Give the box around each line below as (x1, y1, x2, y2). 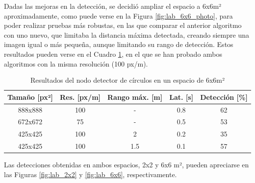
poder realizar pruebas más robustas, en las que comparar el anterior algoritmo (4, 20, 242, 30)
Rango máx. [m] (107, 91, 163, 102)
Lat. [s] (169, 91, 194, 102)
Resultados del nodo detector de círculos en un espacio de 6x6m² (30, 75, 225, 85)
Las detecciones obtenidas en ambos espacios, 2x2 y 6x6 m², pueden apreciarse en (4, 160, 249, 170)
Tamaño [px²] (7, 91, 53, 102)
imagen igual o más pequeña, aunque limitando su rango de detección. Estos (4, 39, 233, 49)
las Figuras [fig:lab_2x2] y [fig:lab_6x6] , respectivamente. (4, 169, 177, 179)
